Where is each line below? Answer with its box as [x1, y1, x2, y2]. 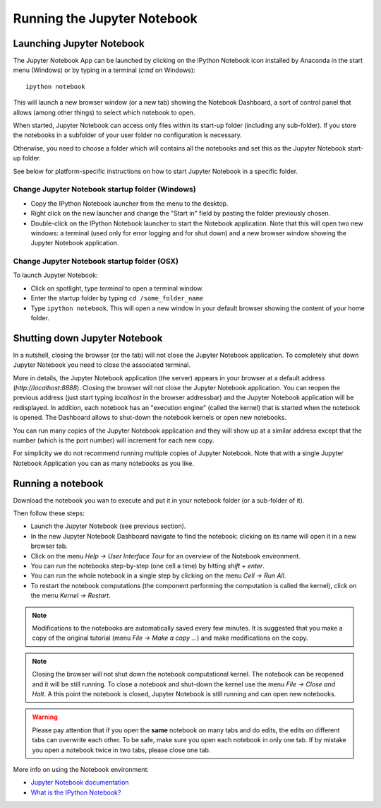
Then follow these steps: [13, 509, 85, 517]
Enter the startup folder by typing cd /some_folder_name [30, 294, 204, 303]
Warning [32, 713, 58, 721]
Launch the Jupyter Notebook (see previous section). [30, 522, 186, 530]
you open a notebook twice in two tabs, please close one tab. [32, 746, 211, 754]
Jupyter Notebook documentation [30, 778, 130, 787]
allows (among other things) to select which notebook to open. [13, 108, 195, 117]
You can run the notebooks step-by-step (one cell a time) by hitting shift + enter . [30, 562, 265, 570]
